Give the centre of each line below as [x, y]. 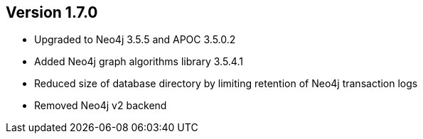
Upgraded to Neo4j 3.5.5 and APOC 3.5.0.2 [135, 40]
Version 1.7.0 [52, 12]
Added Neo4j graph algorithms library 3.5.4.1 [139, 62]
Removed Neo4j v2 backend [101, 106]
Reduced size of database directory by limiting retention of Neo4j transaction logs [226, 84]
